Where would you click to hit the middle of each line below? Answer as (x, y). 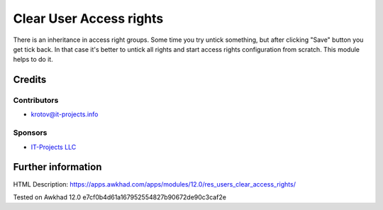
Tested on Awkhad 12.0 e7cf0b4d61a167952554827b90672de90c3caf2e (120, 197)
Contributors (36, 101)
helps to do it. (33, 60)
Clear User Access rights (88, 18)
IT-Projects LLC (54, 147)
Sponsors (30, 133)
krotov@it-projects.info (65, 114)
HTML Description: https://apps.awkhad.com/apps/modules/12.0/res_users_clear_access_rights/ (154, 184)
